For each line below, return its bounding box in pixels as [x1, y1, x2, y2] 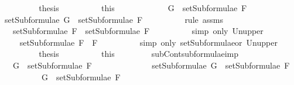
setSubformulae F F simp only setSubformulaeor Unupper [19, 36, 278, 48]
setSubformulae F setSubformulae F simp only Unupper [12, 25, 264, 37]
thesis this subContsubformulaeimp [39, 47, 239, 60]
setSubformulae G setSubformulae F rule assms [4, 13, 223, 25]
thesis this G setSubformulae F [39, 2, 247, 13]
